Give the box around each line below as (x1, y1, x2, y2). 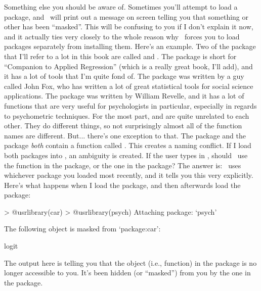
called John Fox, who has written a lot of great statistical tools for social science (4, 80, 253, 91)
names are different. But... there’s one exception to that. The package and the (4, 130, 246, 140)
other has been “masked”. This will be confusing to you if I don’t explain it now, (4, 21, 253, 32)
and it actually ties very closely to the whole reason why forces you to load (4, 31, 240, 41)
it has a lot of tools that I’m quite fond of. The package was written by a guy (4, 71, 244, 81)
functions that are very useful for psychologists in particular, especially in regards (4, 100, 257, 111)
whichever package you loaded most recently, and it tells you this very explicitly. (4, 170, 253, 180)
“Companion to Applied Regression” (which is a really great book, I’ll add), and (4, 61, 253, 71)
